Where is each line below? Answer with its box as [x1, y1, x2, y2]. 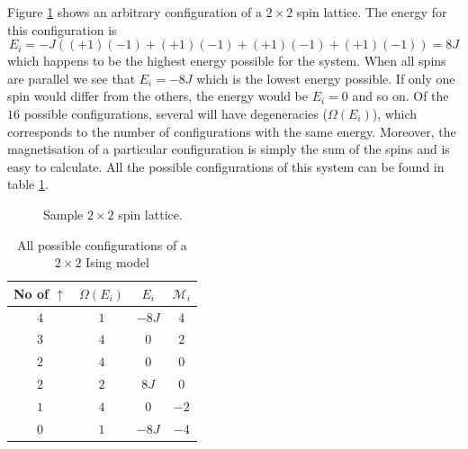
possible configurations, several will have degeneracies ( [23, 103, 328, 122]
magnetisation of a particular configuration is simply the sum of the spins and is [7, 139, 450, 158]
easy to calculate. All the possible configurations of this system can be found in [7, 157, 445, 175]
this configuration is [7, 20, 117, 39]
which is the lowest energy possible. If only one [196, 68, 455, 87]
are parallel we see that [7, 68, 136, 87]
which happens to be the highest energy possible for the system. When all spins [7, 51, 446, 70]
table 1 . [7, 175, 49, 193]
